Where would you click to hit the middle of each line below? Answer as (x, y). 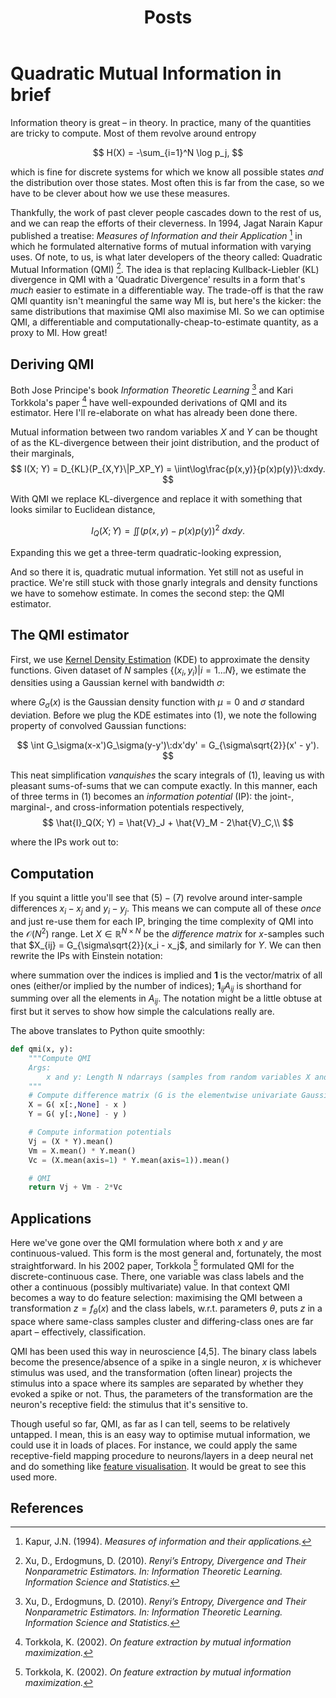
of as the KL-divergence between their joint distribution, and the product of (165, 443)
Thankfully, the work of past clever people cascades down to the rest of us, (166, 212)
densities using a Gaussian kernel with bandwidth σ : (117, 683)
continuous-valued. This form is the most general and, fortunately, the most (166, 1253)
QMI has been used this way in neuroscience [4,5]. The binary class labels (163, 1351)
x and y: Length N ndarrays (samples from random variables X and (187, 1077)
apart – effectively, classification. (78, 1332)
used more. (34, 1477)
